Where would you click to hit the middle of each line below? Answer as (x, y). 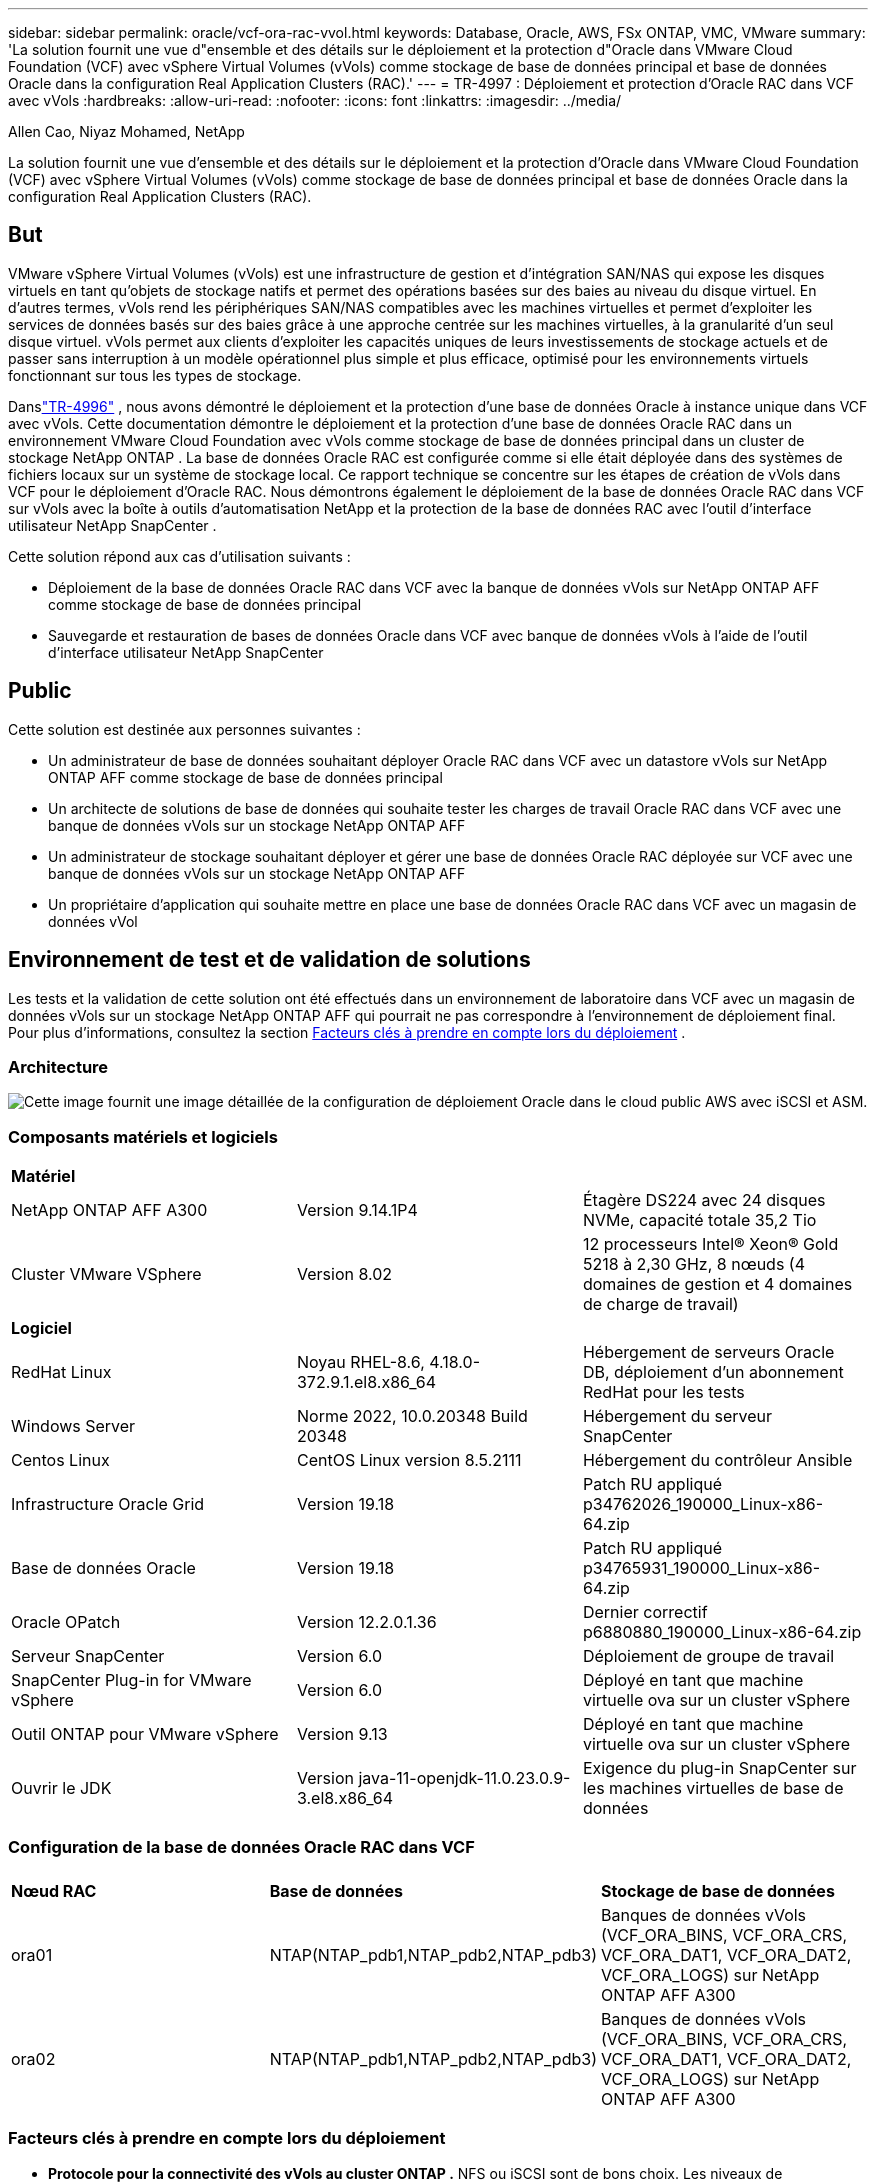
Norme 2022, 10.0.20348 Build (412, 1416)
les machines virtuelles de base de (713, 1788)
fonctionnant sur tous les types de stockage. (155, 375)
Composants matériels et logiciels (143, 1136)
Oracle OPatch (66, 1622)
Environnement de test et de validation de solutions (269, 960)
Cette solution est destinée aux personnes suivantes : (184, 729)
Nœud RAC (54, 1890)
